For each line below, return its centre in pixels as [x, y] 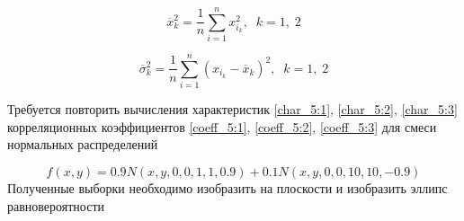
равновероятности [56, 205]
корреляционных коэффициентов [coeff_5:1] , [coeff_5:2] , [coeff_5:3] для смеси [222, 126]
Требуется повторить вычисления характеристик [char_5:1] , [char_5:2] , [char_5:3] [232, 109]
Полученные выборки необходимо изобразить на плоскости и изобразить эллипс [228, 188]
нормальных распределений [83, 144]
